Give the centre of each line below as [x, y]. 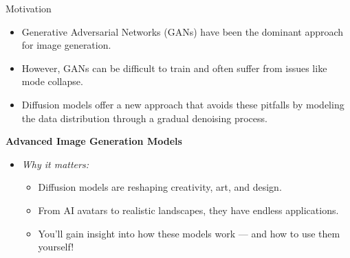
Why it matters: [55, 164]
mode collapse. [52, 81]
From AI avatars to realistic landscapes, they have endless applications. [188, 210]
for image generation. [66, 45]
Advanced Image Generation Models [94, 141]
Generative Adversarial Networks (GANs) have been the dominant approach [183, 31]
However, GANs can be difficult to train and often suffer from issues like [174, 68]
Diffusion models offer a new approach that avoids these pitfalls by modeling [183, 104]
